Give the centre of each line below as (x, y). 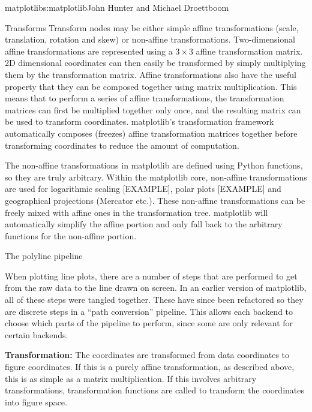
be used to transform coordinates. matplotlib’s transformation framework (139, 121)
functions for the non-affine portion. (71, 235)
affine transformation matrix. (249, 51)
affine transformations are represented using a (89, 51)
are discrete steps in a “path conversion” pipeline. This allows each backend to (149, 311)
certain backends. (37, 334)
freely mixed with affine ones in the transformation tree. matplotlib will (136, 212)
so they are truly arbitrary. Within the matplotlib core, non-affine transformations (156, 177)
